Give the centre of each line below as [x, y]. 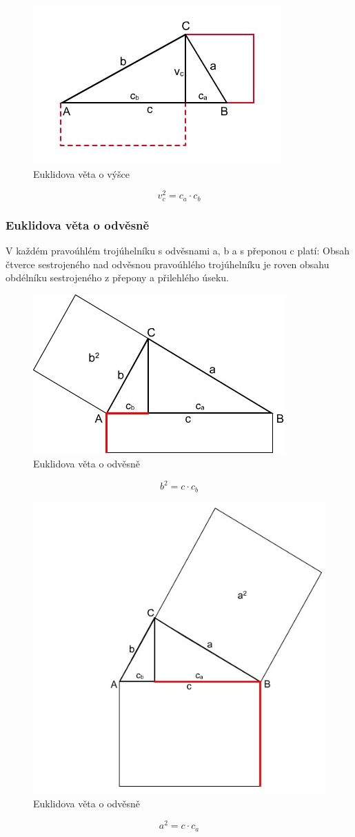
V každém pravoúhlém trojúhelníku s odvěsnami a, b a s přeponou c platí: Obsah [178, 250]
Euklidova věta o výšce [81, 173]
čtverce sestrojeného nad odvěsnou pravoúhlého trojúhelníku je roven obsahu [168, 264]
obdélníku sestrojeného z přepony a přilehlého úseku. [117, 278]
